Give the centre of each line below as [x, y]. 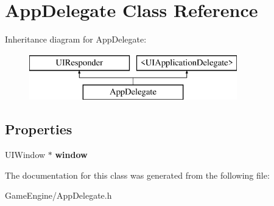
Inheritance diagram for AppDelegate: [76, 39]
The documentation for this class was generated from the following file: [137, 175]
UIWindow [25, 155]
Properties [39, 129]
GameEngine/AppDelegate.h [58, 195]
